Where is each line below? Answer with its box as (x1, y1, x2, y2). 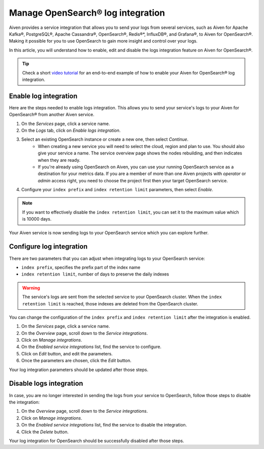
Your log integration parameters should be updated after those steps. (9, 367, 149, 373)
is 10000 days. (22, 216, 52, 222)
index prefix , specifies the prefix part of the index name (21, 264, 140, 270)
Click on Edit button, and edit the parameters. (21, 350, 113, 356)
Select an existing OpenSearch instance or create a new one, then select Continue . (21, 136, 189, 142)
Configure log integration (9, 243, 88, 251)
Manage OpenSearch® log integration (9, 7, 165, 18)
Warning (22, 285, 40, 291)
